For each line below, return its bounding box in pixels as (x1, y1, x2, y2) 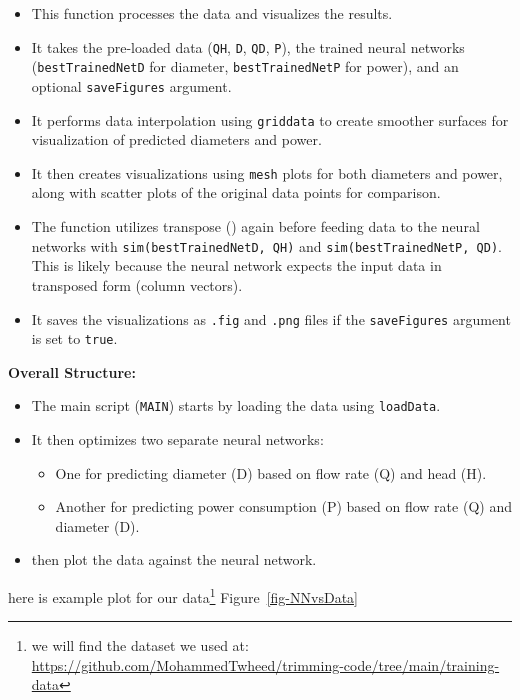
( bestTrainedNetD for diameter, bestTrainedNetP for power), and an (31, 56, 459, 77)
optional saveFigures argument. (31, 75, 232, 96)
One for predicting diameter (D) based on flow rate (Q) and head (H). (55, 462, 487, 483)
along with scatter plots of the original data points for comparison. (31, 182, 441, 203)
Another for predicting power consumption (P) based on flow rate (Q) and (55, 496, 512, 517)
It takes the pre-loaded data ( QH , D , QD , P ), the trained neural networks (31, 36, 465, 57)
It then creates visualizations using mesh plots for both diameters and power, (31, 162, 503, 183)
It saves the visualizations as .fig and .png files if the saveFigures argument (31, 308, 511, 329)
